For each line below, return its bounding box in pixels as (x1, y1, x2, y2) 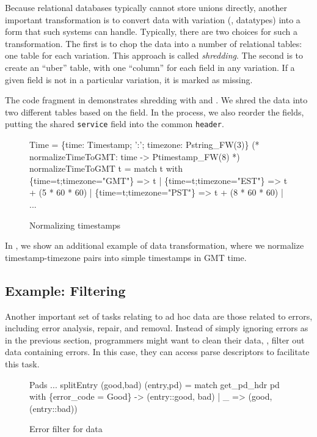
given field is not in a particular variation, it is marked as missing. (5, 73, 253, 86)
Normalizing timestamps (29, 218, 121, 231)
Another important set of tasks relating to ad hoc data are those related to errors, (5, 309, 313, 322)
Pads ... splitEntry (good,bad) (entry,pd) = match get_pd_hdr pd (29, 378, 280, 391)
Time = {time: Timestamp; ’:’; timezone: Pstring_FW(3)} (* (29, 138, 260, 150)
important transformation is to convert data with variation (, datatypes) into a (5, 13, 301, 26)
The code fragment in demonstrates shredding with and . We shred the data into (5, 94, 308, 106)
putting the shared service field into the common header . (5, 117, 224, 130)
